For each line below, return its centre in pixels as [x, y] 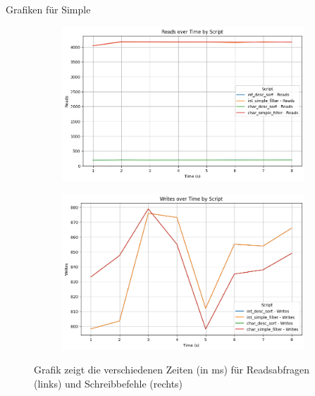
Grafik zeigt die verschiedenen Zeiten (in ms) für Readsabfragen [172, 370]
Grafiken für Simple [48, 9]
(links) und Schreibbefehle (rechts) [109, 383]
